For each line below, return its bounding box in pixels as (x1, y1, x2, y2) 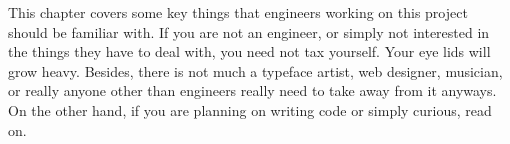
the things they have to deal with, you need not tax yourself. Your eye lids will (8, 41, 491, 62)
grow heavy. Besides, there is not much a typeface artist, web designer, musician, (8, 60, 503, 81)
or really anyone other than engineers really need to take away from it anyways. (8, 80, 497, 101)
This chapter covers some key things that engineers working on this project (8, 2, 468, 22)
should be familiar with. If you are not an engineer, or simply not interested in (8, 21, 490, 42)
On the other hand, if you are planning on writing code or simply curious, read (8, 99, 492, 120)
